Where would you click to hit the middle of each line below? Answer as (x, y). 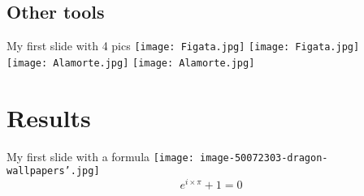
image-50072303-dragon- (264, 158)
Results (49, 117)
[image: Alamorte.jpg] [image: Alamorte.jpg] (131, 63)
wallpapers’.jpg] (53, 171)
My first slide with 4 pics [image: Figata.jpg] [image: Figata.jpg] (183, 46)
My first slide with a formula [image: (100, 156)
